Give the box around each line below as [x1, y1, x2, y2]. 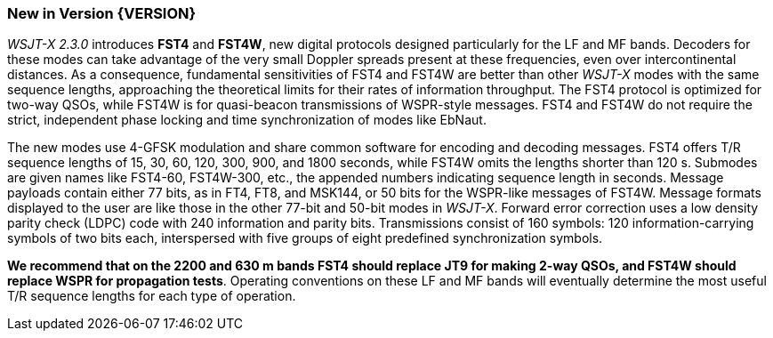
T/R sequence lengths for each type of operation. [7, 288, 296, 304]
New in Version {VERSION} [7, 4, 197, 22]
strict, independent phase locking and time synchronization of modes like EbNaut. [7, 112, 487, 128]
